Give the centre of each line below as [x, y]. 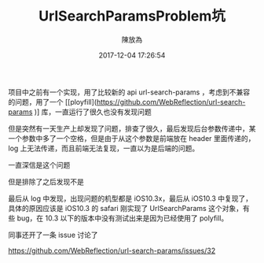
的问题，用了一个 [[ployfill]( [52, 102]
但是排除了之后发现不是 [46, 181]
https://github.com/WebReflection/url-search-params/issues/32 [112, 250]
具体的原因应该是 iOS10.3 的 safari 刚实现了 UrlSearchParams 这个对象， [126, 208]
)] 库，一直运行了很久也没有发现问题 [93, 112]
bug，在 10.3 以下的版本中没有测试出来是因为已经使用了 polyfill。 [123, 218]
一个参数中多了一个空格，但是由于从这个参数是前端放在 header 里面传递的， [132, 138]
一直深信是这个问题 [39, 165]
